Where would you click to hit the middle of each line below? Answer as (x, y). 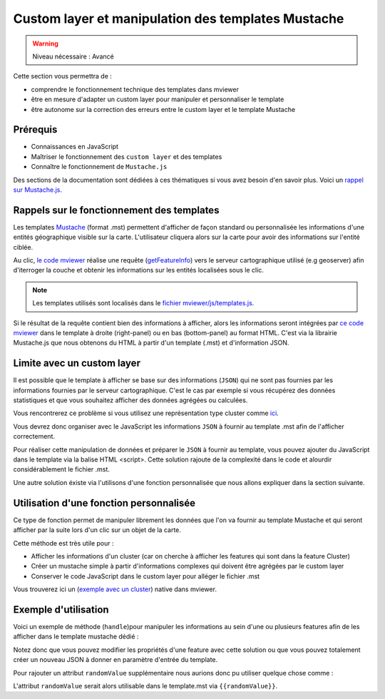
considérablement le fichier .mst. (62, 469)
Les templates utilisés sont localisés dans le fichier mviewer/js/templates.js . (143, 303)
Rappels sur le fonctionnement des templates (116, 210)
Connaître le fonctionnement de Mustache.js (99, 167)
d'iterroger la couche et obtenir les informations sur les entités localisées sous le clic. (138, 270)
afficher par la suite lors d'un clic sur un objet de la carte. (97, 530)
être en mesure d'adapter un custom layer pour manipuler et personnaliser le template (158, 99)
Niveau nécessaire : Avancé (73, 56)
